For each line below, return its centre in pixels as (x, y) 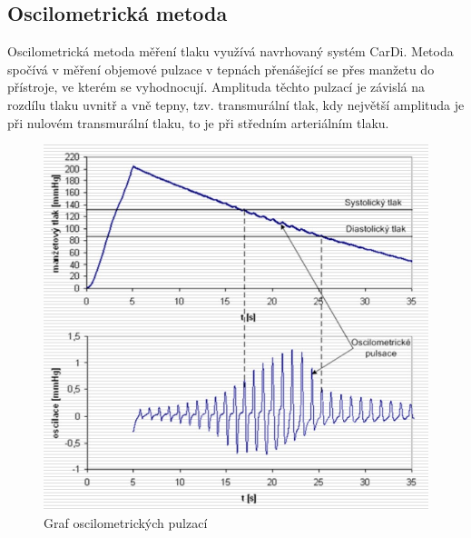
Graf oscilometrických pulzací (126, 522)
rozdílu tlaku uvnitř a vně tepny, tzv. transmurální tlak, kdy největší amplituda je (236, 104)
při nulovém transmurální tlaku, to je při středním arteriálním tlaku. (198, 122)
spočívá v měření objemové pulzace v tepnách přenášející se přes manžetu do (221, 69)
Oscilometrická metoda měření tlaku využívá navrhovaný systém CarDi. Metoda (231, 51)
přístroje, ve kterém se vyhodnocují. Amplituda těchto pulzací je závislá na (216, 87)
